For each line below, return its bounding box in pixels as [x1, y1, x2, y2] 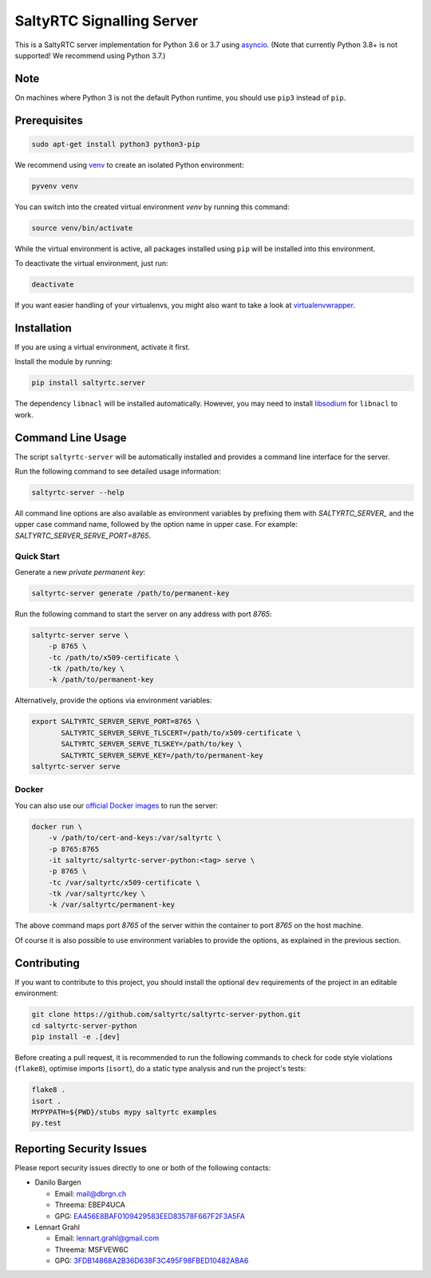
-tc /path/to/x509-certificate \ [48, 653, 180, 662]
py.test [31, 1118, 61, 1128]
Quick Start [14, 551, 60, 562]
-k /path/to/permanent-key [48, 675, 155, 684]
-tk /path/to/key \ [48, 664, 125, 674]
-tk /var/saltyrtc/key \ [48, 889, 146, 898]
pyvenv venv [31, 181, 79, 191]
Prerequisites [14, 113, 83, 127]
